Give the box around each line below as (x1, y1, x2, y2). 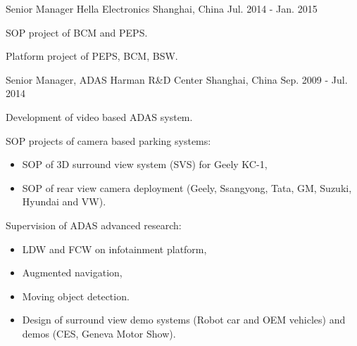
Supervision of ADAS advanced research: (6, 217, 182, 232)
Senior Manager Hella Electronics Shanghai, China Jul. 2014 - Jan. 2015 (6, 1, 318, 15)
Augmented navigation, (22, 265, 123, 280)
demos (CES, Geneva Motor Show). (22, 326, 176, 340)
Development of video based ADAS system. (6, 109, 193, 124)
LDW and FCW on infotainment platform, (22, 241, 207, 256)
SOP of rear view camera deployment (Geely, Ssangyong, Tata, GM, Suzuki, (22, 180, 352, 195)
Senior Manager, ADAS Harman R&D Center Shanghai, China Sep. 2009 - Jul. (6, 72, 348, 86)
